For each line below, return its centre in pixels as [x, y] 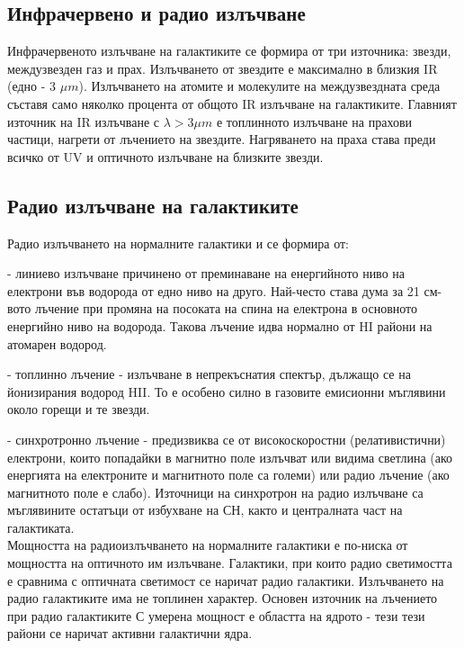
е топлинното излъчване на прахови [314, 121]
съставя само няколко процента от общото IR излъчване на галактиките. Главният [232, 103]
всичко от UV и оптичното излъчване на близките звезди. [165, 156]
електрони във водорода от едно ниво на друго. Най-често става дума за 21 [214, 290]
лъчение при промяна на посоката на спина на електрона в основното [226, 308]
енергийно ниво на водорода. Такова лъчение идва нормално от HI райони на [220, 325]
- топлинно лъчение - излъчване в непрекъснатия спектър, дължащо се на [209, 374]
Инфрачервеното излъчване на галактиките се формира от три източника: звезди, [229, 51]
